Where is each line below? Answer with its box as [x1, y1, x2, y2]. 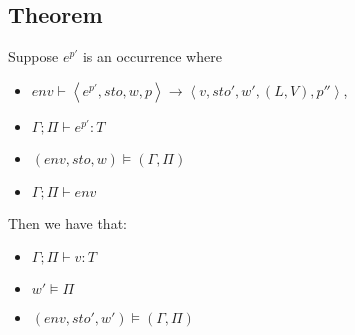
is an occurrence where [82, 46, 222, 67]
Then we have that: [8, 212, 127, 233]
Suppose [8, 46, 59, 67]
